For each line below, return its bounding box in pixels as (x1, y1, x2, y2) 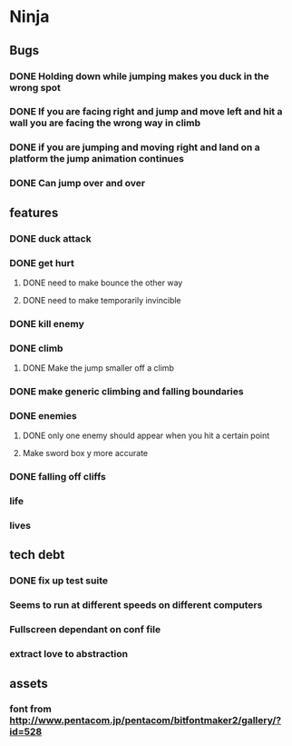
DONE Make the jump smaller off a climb (22, 363, 175, 373)
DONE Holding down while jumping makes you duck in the (9, 70, 269, 83)
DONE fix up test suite (9, 574, 109, 587)
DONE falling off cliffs (9, 471, 107, 483)
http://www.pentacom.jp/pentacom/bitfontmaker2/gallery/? (9, 714, 282, 727)
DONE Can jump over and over (9, 177, 146, 190)
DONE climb (9, 342, 63, 354)
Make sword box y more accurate (22, 448, 149, 459)
